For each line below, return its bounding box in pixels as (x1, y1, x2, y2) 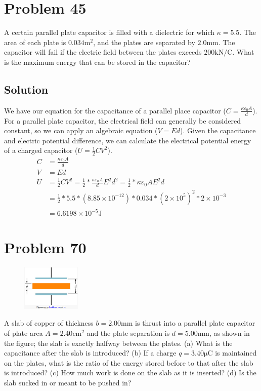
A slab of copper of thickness (4, 318, 94, 328)
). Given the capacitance (180, 125, 256, 136)
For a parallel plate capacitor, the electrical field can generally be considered (4, 115, 241, 126)
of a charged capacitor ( (4, 145, 78, 155)
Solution (4, 81, 49, 97)
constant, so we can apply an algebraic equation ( (4, 125, 158, 136)
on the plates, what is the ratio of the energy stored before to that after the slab (4, 357, 253, 368)
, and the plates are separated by (93, 36, 195, 47)
